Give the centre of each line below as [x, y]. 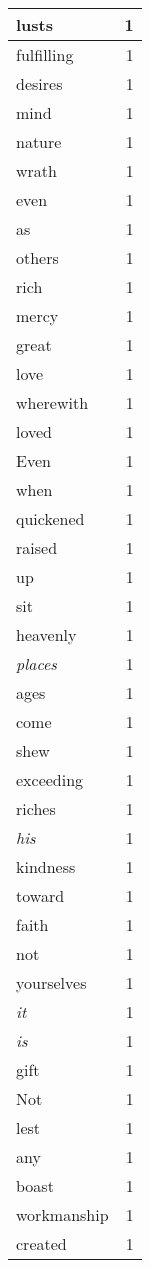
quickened [50, 518]
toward [40, 895]
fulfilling [45, 54]
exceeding [50, 779]
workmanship [62, 1214]
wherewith [52, 402]
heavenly [46, 634]
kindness [46, 866]
